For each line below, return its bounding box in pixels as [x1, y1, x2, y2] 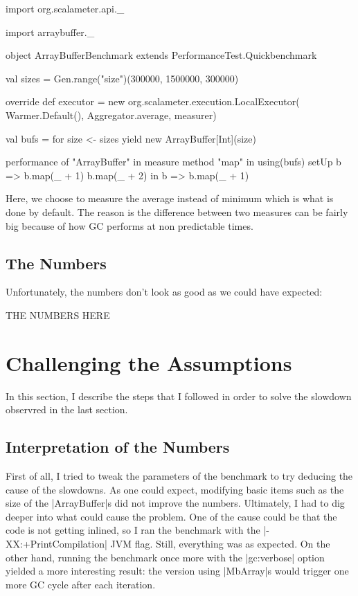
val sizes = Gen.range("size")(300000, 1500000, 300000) [6, 71, 239, 85]
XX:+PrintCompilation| [6, 536, 107, 550]
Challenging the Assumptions [6, 348, 292, 377]
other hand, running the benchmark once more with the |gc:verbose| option [6, 550, 325, 564]
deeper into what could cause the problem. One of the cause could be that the [6, 509, 337, 523]
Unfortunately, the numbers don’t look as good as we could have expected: [6, 285, 323, 299]
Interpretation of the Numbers [6, 436, 230, 458]
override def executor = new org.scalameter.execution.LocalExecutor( [6, 94, 300, 109]
